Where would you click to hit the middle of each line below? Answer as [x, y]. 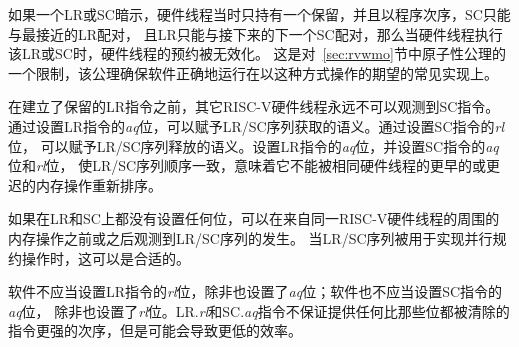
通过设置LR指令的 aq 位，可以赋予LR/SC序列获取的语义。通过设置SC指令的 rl [256, 125]
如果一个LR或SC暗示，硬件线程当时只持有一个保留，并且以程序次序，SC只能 [259, 14]
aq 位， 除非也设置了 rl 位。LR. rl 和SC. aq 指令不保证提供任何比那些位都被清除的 [259, 310]
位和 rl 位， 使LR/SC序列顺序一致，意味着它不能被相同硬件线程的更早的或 [247, 165]
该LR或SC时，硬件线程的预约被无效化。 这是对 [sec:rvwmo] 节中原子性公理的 [257, 53]
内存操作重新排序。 [98, 184]
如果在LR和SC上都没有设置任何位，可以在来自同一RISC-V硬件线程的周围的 [254, 218]
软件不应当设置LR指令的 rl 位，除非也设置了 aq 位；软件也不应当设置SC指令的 [255, 291]
